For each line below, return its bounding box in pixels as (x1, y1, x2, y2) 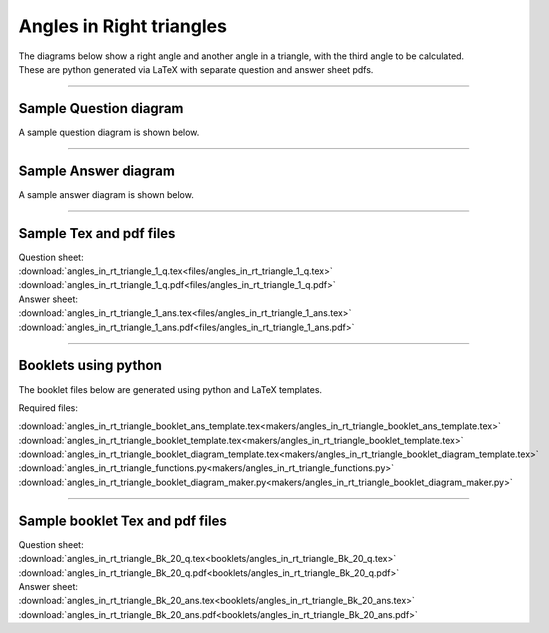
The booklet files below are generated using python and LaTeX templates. (18, 383, 323, 395)
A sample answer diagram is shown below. (18, 188, 194, 200)
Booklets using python (18, 357, 162, 374)
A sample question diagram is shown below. (18, 126, 200, 138)
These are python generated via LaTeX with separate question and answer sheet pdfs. (18, 63, 374, 75)
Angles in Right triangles (18, 15, 227, 37)
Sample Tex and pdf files (18, 225, 176, 242)
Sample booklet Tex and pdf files (18, 512, 227, 529)
